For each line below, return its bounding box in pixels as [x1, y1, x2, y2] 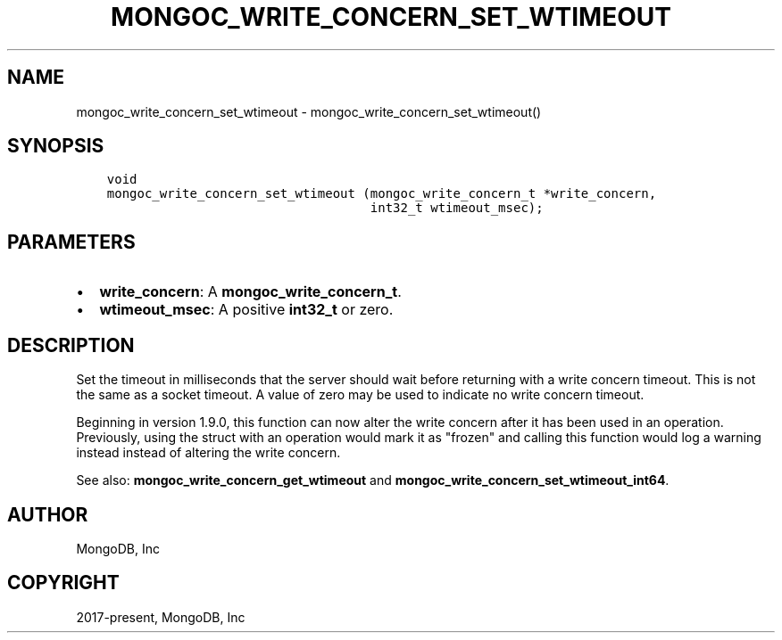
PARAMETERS [7, 230, 136, 253]
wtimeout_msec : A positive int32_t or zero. [99, 300, 394, 319]
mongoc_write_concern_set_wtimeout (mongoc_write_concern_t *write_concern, [106, 186, 657, 201]
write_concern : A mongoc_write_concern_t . [99, 283, 402, 301]
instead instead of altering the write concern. [76, 445, 341, 461]
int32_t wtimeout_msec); [370, 201, 544, 216]
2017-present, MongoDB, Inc [76, 609, 245, 625]
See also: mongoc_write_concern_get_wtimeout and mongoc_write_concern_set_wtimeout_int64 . [76, 472, 670, 488]
